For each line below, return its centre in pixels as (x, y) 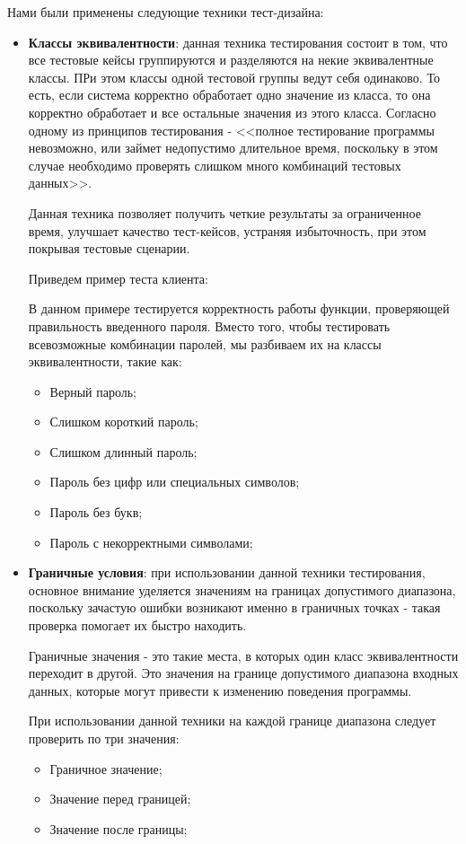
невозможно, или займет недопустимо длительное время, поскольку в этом (233, 148)
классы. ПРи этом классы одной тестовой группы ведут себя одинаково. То (234, 77)
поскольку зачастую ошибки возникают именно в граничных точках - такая (234, 607)
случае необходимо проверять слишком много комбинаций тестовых (215, 165)
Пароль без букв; (96, 512)
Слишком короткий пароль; (124, 422)
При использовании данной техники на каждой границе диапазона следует (232, 721)
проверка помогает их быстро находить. (137, 625)
